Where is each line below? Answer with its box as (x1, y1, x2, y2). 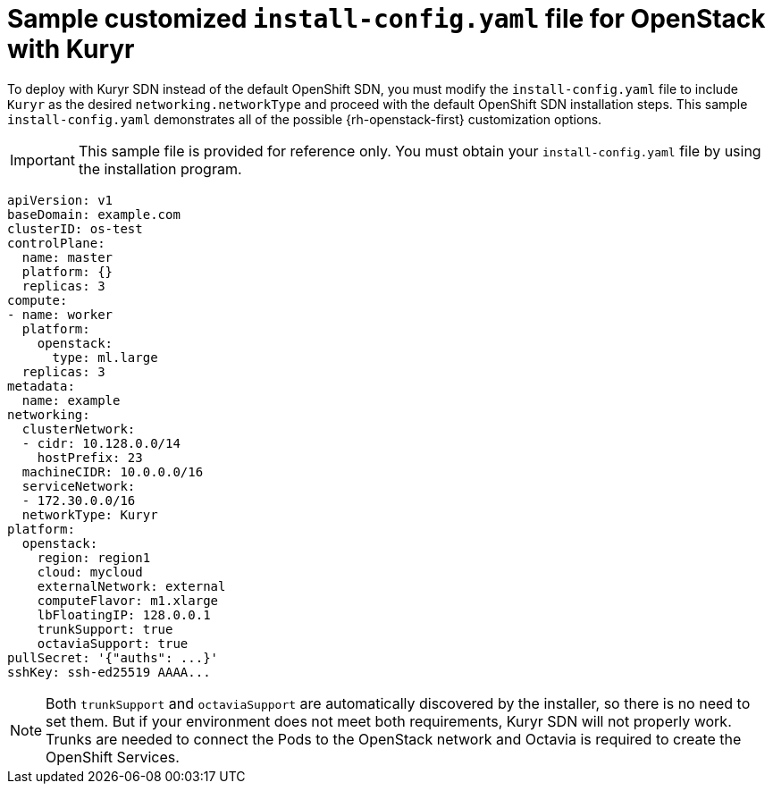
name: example (21, 392, 121, 408)
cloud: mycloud (37, 564, 143, 579)
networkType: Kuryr (21, 507, 158, 522)
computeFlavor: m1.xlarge (37, 593, 219, 608)
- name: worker (7, 307, 113, 322)
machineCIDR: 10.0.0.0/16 (21, 464, 204, 479)
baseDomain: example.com (7, 206, 181, 222)
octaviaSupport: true (37, 635, 189, 651)
